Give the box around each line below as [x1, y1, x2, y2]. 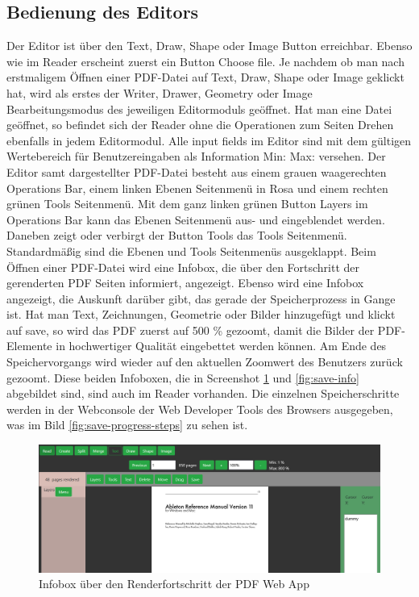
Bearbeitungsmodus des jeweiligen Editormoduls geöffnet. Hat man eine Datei [6, 100, 392, 117]
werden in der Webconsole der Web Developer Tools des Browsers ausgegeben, [6, 400, 393, 417]
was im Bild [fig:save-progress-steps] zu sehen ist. [6, 416, 248, 433]
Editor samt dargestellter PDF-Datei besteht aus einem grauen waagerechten [6, 163, 387, 180]
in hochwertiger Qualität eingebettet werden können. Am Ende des [56, 337, 387, 354]
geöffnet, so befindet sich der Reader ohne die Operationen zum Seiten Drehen [6, 116, 394, 133]
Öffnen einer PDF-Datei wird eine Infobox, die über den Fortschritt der [6, 258, 360, 275]
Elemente [6, 337, 52, 354]
